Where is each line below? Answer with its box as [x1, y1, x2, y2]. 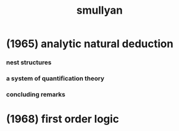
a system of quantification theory [6, 74, 105, 83]
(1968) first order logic [6, 113, 120, 126]
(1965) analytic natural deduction [6, 37, 174, 51]
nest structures [6, 58, 52, 67]
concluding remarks [6, 90, 66, 98]
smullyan [76, 4, 123, 17]
